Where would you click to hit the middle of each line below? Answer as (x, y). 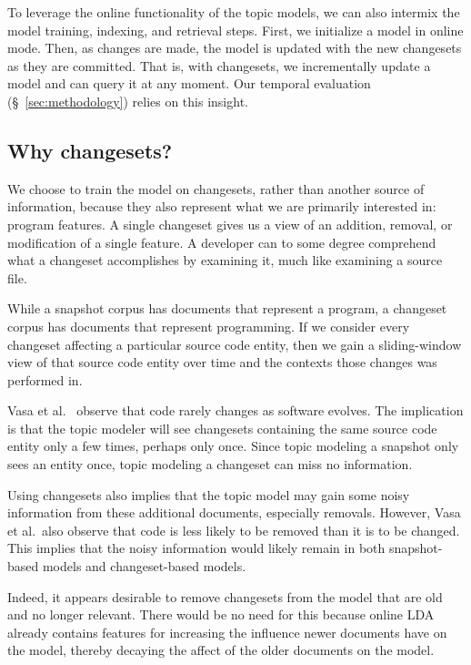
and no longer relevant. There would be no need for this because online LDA (221, 614)
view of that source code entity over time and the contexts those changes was (222, 362)
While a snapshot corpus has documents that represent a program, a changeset (227, 308)
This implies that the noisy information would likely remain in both (196, 548)
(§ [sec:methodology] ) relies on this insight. (128, 101)
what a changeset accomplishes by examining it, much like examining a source (225, 260)
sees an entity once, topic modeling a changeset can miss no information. (210, 464)
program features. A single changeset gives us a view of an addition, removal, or (230, 224)
